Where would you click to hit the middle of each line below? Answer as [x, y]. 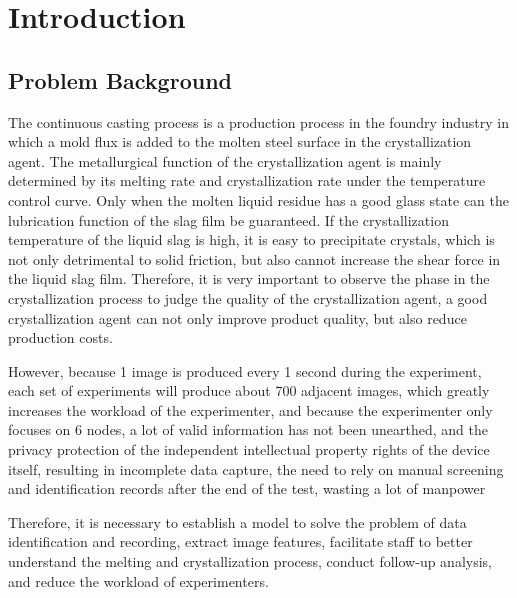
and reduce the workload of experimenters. [138, 580]
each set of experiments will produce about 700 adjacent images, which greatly [249, 390]
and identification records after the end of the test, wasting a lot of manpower [247, 488]
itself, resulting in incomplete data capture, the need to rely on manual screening [256, 468]
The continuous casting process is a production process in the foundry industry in [258, 121]
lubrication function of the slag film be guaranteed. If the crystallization [228, 219]
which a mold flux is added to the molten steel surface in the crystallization [240, 141]
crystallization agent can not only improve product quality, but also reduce [237, 317]
